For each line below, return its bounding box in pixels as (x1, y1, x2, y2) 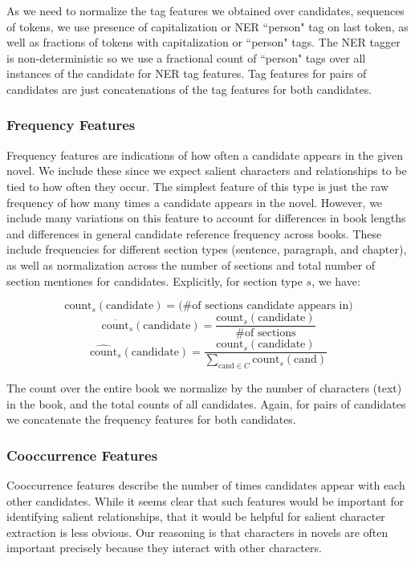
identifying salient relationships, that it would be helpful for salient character (6, 508, 385, 525)
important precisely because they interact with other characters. (6, 539, 322, 556)
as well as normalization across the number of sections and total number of (6, 256, 376, 273)
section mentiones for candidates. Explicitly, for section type (6, 272, 303, 289)
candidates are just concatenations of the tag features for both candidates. (6, 80, 372, 97)
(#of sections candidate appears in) (178, 300, 353, 312)
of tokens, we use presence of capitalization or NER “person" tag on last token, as (6, 18, 409, 35)
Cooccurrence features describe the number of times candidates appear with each (6, 477, 405, 494)
